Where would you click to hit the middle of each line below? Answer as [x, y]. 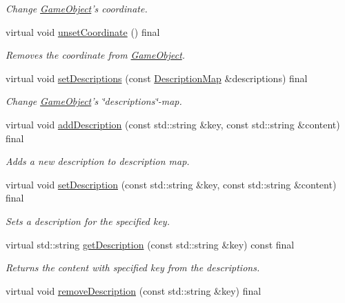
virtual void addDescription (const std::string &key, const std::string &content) [173, 124]
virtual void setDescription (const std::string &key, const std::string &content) [171, 184]
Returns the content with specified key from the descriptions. [133, 267]
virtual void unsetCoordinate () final [83, 31]
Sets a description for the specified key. [88, 221]
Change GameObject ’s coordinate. [77, 8]
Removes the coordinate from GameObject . [96, 55]
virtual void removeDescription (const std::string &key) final [134, 290]
